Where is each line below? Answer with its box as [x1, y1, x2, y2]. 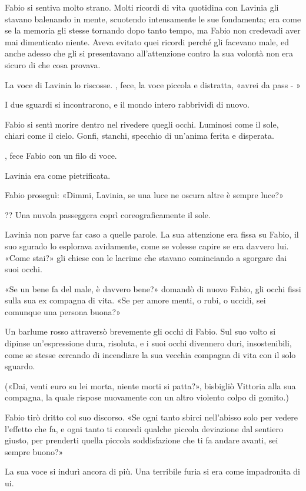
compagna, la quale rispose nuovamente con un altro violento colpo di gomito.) [5, 391, 289, 403]
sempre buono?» [5, 445, 64, 457]
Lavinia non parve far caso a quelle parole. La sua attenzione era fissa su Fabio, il [5, 228, 299, 241]
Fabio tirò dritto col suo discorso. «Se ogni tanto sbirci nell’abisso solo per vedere [5, 411, 298, 423]
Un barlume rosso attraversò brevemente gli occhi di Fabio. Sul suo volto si [5, 325, 276, 338]
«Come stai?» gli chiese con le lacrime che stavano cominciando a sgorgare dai [5, 251, 287, 263]
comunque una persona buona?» [5, 305, 121, 318]
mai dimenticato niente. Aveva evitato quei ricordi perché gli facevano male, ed [5, 35, 290, 48]
